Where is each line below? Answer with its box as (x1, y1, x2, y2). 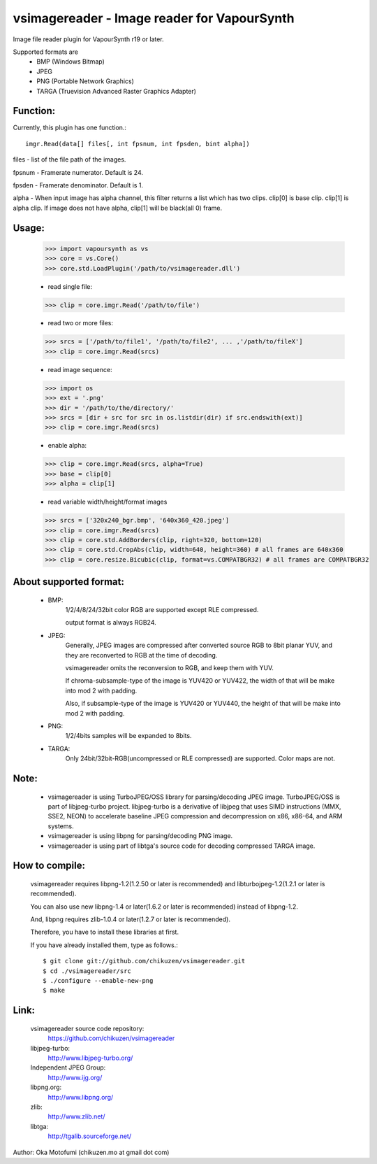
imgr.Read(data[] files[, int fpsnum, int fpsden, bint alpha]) (25, 140, 251, 148)
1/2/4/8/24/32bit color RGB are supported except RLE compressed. (65, 606, 259, 614)
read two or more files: (47, 319, 113, 327)
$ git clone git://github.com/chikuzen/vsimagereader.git (43, 957, 246, 965)
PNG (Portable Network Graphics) (36, 77, 134, 85)
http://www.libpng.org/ (47, 1093, 114, 1101)
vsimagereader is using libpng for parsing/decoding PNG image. (47, 832, 233, 840)
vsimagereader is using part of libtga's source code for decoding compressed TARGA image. (47, 842, 316, 850)
